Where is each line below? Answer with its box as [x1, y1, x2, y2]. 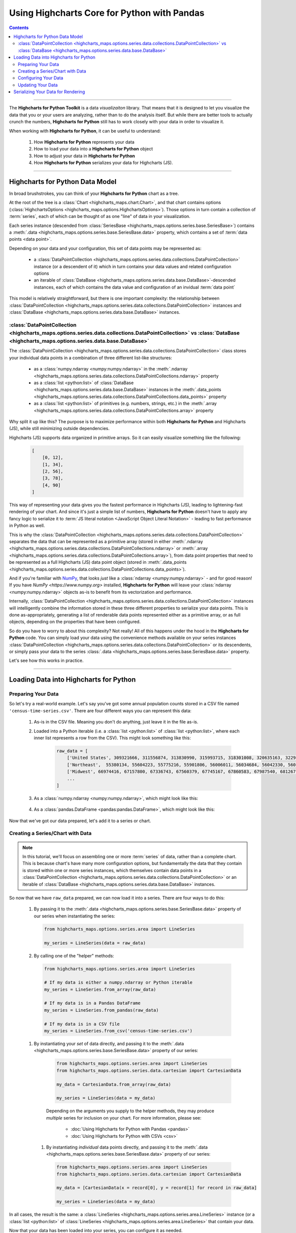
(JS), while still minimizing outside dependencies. [9, 426, 110, 432]
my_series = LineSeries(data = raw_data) [44, 940, 146, 945]
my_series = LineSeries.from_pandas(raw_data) [44, 1007, 159, 1013]
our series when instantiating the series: [34, 913, 115, 919]
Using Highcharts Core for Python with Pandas [9, 7, 205, 18]
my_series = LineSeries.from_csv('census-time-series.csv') [44, 1028, 193, 1034]
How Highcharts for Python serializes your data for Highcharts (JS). [34, 160, 173, 166]
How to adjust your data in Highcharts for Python [34, 153, 135, 159]
